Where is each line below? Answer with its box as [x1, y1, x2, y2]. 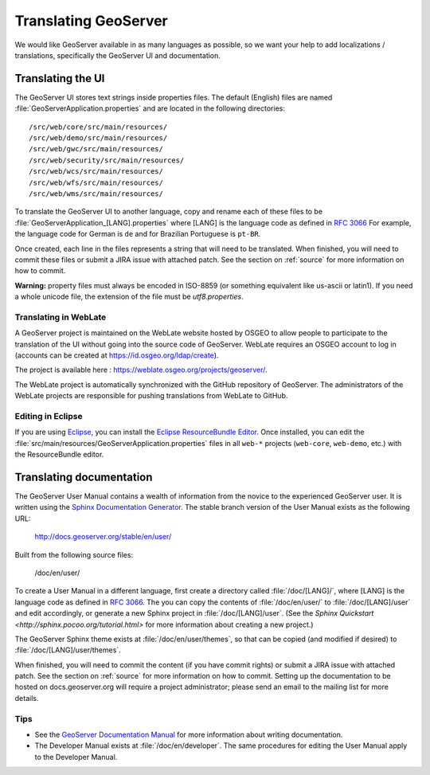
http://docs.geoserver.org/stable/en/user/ [34, 532, 172, 542]
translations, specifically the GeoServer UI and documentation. [14, 50, 221, 60]
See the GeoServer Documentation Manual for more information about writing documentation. [34, 730, 343, 740]
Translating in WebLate [14, 311, 107, 323]
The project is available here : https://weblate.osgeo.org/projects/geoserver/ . [14, 365, 268, 374]
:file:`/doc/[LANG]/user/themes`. [14, 645, 121, 655]
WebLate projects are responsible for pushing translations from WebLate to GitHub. [14, 391, 288, 401]
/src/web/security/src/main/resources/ [29, 155, 185, 165]
